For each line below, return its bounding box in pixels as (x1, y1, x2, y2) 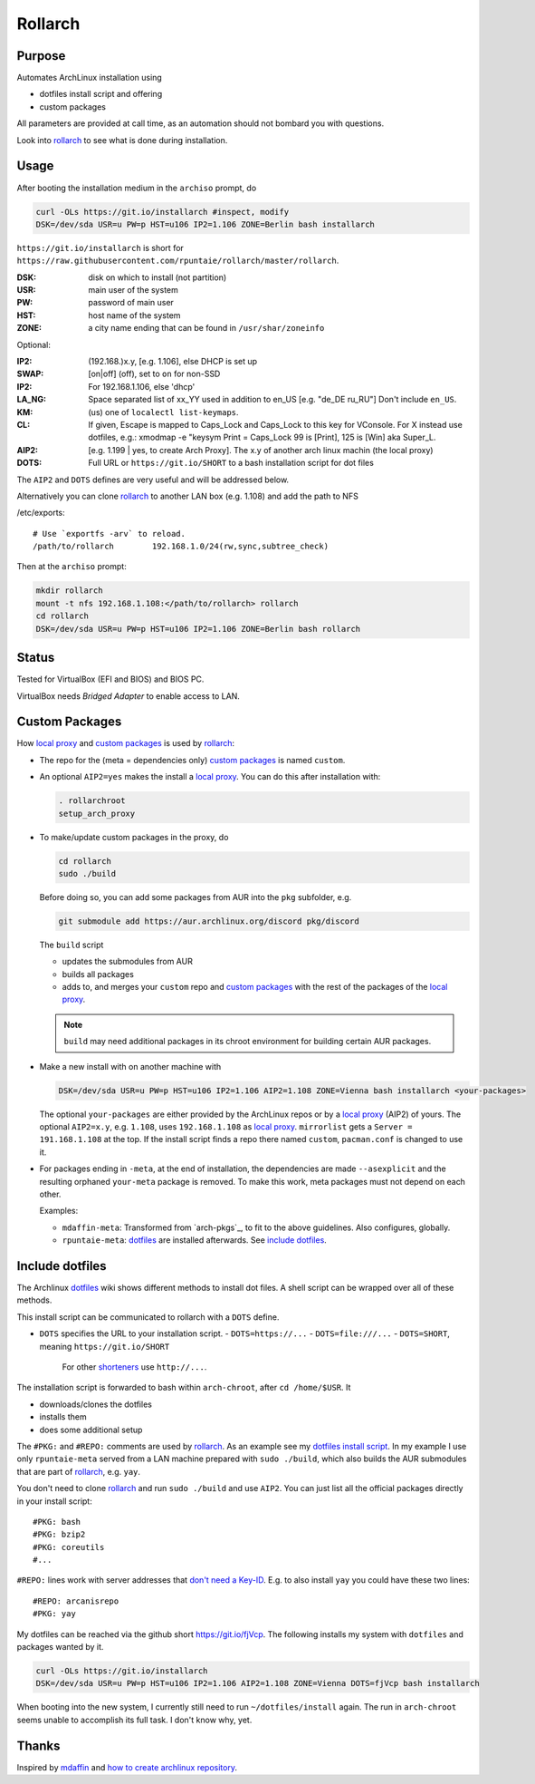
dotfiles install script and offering (39, 89, 163, 100)
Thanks (16, 1738, 61, 1753)
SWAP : (16, 368, 44, 380)
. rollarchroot (58, 796, 126, 806)
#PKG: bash (33, 1517, 81, 1527)
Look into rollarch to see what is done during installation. (16, 134, 228, 145)
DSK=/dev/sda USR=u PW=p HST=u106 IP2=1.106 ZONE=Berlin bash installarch (35, 218, 376, 229)
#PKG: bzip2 (33, 1529, 86, 1540)
